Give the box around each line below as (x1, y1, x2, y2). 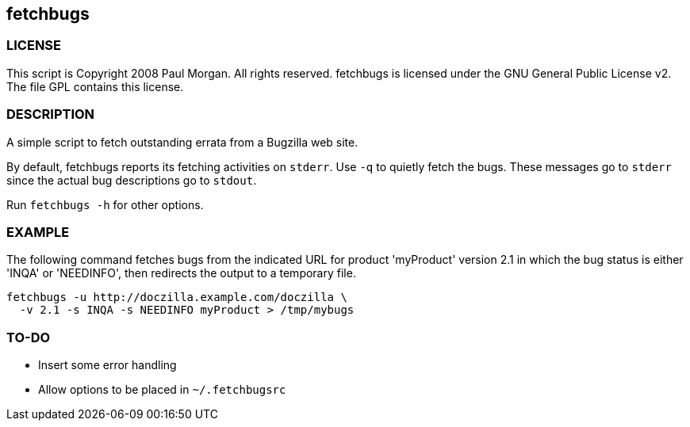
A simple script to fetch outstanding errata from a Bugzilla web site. (6, 135, 358, 149)
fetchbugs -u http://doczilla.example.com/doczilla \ (6, 291, 347, 304)
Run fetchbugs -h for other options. (6, 197, 204, 212)
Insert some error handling (38, 358, 177, 372)
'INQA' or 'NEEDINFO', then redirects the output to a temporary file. (6, 266, 356, 280)
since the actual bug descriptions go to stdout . (6, 173, 257, 187)
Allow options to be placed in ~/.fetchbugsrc (38, 383, 286, 397)
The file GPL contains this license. (6, 79, 184, 93)
